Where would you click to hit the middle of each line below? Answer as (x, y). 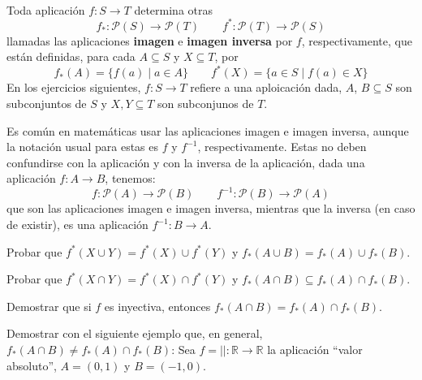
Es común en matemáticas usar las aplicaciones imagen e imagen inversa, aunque (208, 130)
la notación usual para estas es (82, 147)
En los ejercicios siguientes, (74, 87)
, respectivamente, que (357, 40)
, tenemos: (130, 178)
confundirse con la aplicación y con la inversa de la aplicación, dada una (186, 162)
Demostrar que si (49, 306)
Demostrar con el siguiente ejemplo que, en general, (135, 333)
